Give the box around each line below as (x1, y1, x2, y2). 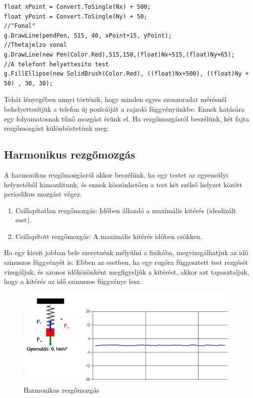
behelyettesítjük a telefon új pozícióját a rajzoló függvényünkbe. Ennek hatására (4, 103, 245, 114)
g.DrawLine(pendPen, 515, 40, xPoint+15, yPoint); (4, 32, 172, 39)
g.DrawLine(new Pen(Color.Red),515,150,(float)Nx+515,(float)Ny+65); (4, 51, 235, 58)
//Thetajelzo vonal (4, 41, 67, 49)
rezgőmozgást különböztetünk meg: (4, 123, 109, 133)
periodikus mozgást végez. (4, 189, 82, 199)
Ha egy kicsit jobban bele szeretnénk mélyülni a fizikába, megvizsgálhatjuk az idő (4, 247, 248, 258)
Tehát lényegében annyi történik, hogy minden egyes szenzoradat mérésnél (4, 94, 227, 104)
